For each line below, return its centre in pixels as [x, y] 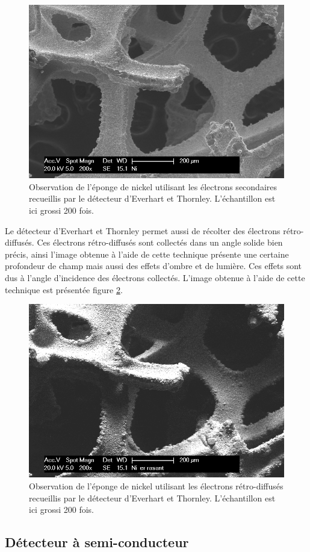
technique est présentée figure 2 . [64, 289]
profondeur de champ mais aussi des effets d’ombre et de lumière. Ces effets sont [153, 266]
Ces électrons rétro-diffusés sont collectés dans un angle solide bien [160, 242]
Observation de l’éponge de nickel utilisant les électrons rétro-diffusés [156, 485]
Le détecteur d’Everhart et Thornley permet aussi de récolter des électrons [143, 230]
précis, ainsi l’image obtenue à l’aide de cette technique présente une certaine [147, 254]
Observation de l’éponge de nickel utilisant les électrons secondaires [153, 186]
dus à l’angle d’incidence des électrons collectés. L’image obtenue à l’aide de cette [155, 277]
